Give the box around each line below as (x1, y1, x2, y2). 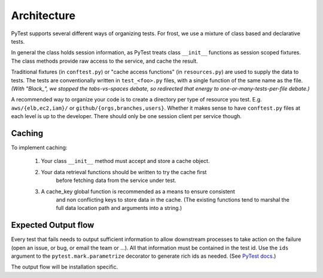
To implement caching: (11, 144, 68, 151)
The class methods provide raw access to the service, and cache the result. (11, 57, 199, 64)
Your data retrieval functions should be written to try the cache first (41, 168, 207, 175)
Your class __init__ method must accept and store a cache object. (41, 157, 210, 165)
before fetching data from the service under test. (56, 177, 176, 184)
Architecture (11, 9, 76, 22)
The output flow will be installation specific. (11, 263, 118, 271)
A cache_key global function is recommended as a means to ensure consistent (41, 188, 236, 195)
